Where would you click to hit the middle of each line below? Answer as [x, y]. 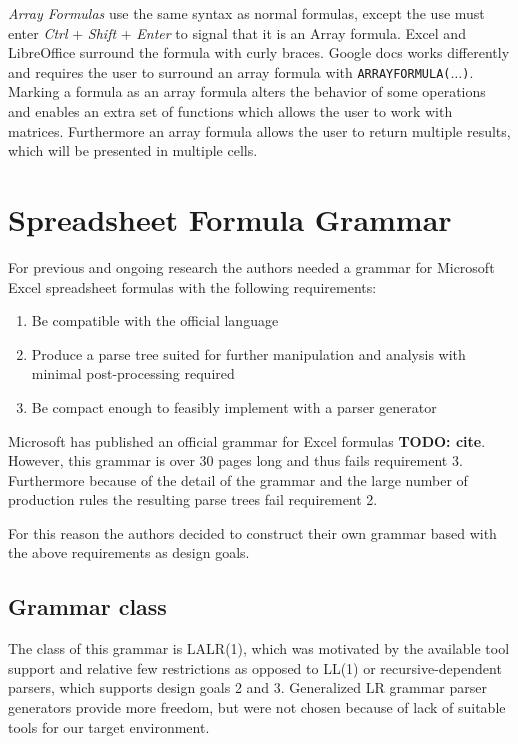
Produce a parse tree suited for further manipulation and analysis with [248, 353]
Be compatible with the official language [155, 320]
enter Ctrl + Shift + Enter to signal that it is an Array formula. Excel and [237, 32]
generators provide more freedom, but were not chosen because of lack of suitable [257, 707]
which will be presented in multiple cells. [133, 150]
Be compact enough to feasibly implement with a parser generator [234, 406]
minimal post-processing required [133, 373]
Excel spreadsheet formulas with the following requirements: [192, 286]
